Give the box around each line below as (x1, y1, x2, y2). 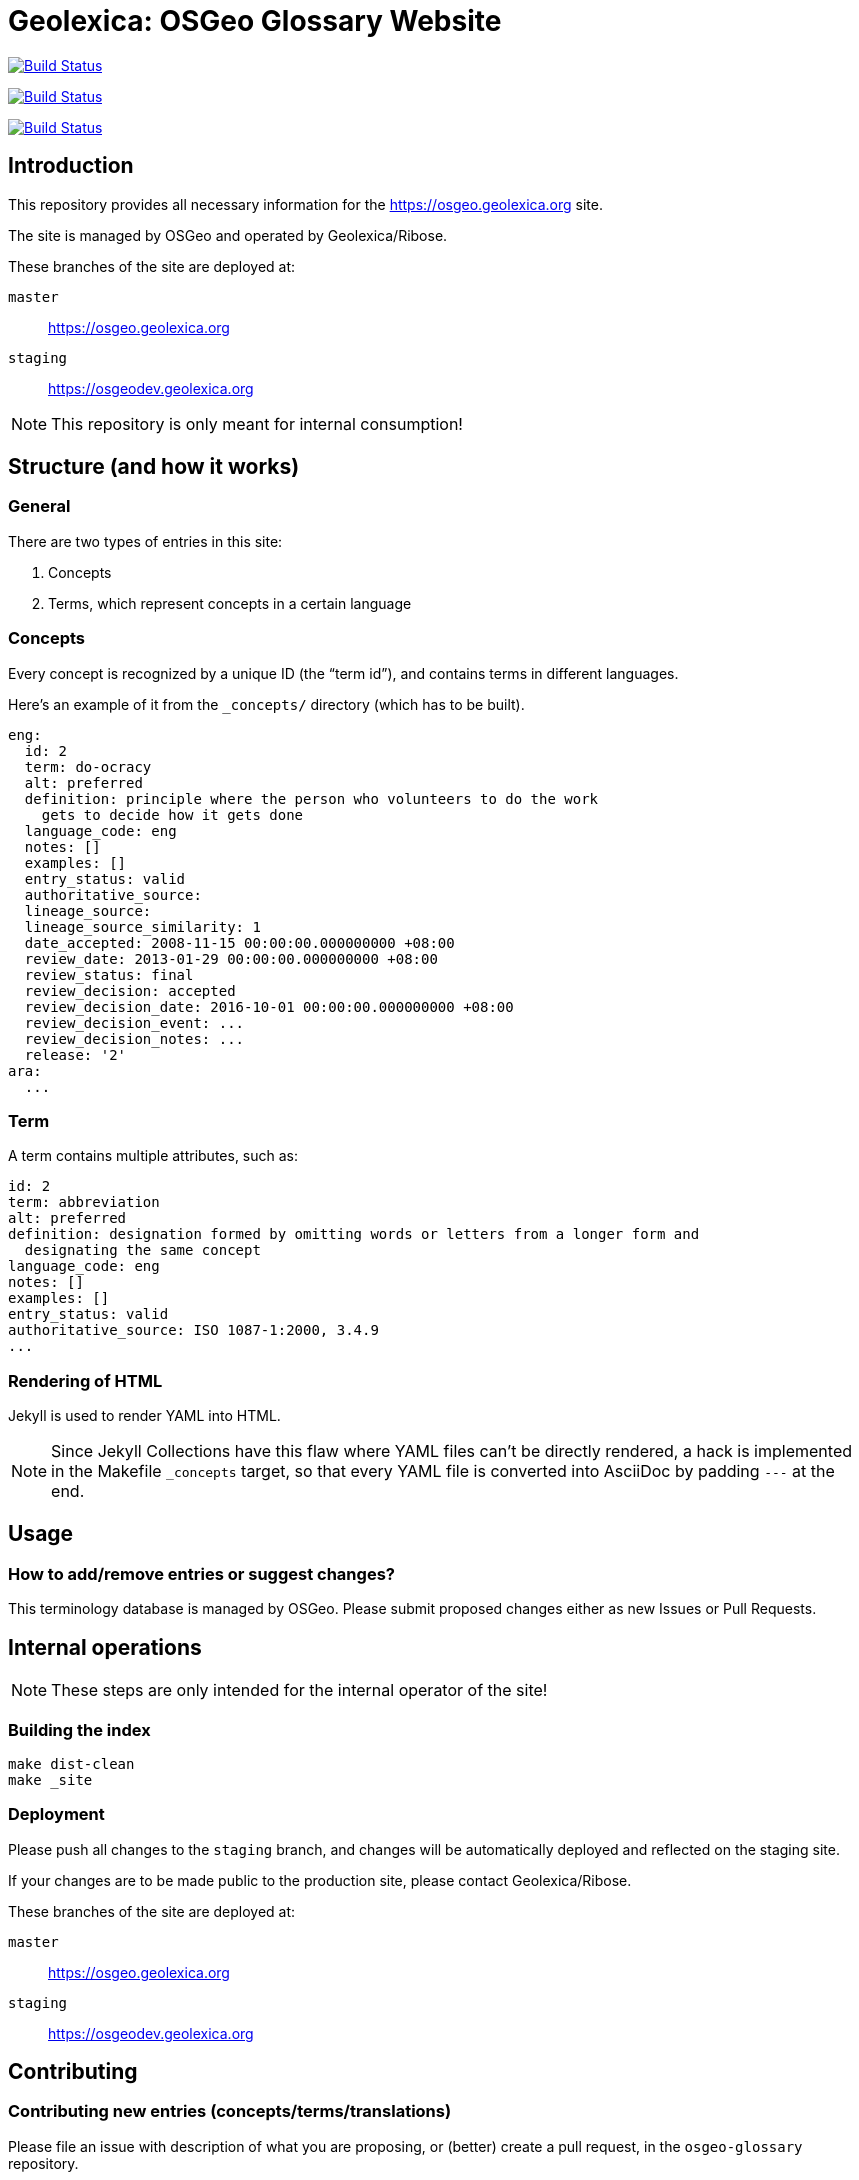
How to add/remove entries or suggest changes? (8, 1563, 395, 1584)
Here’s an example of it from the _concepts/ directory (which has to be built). (8, 695, 525, 713)
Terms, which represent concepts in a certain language (48, 594, 412, 612)
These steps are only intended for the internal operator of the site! (51, 1680, 548, 1701)
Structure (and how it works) (8, 454, 300, 480)
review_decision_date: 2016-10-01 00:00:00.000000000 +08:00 (24, 998, 514, 1015)
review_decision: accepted (24, 982, 236, 999)
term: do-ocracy (24, 758, 152, 775)
